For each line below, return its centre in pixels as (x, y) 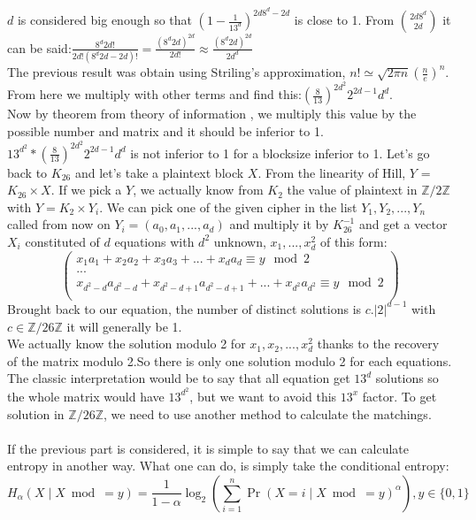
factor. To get (399, 396)
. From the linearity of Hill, (332, 172)
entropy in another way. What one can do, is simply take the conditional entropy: (228, 466)
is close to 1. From (344, 20)
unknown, (240, 241)
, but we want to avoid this (263, 396)
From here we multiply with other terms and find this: (155, 94)
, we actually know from (198, 190)
